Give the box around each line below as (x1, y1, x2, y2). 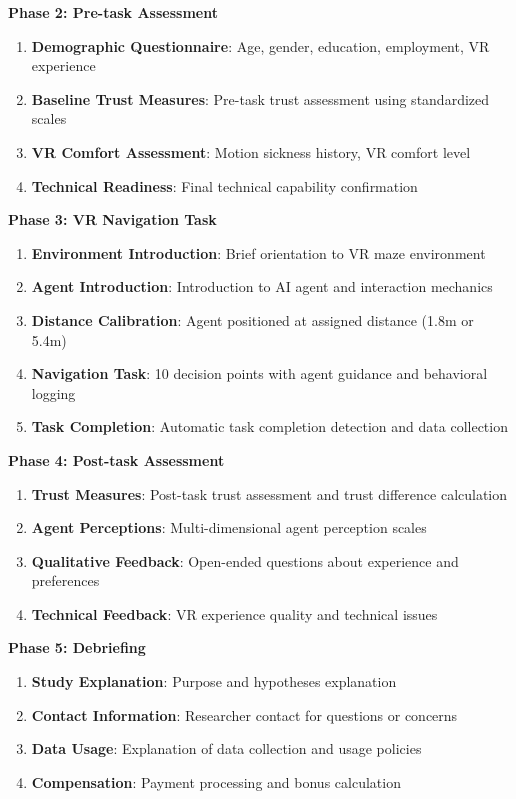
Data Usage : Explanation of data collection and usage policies (31, 738, 422, 759)
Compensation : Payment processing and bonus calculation (31, 771, 401, 792)
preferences (31, 570, 100, 591)
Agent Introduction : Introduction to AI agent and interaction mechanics (31, 276, 493, 297)
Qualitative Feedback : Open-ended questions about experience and (31, 550, 459, 571)
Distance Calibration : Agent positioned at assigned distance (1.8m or (31, 309, 474, 330)
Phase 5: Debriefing (8, 637, 146, 658)
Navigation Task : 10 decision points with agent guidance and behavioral (31, 363, 488, 384)
